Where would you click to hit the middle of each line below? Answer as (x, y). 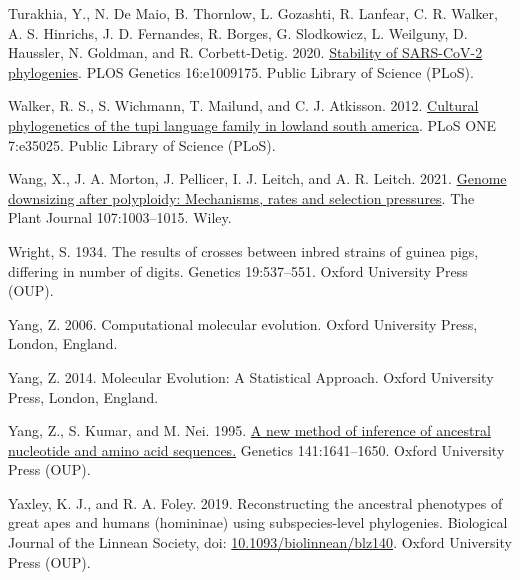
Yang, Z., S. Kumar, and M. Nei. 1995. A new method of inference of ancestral (249, 430)
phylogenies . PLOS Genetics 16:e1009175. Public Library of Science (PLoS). (241, 71)
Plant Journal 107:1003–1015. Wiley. (120, 217)
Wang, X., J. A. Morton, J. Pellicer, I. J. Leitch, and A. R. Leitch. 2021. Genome (257, 178)
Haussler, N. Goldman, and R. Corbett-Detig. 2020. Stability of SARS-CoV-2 (245, 52)
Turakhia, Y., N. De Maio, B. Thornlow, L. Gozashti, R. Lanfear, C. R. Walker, (253, 13)
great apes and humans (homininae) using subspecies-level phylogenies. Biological (258, 522)
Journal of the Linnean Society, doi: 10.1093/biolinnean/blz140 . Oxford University (260, 542)
